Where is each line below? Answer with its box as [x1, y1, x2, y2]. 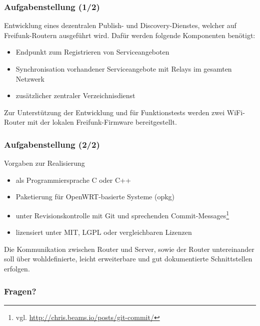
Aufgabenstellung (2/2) [4, 138, 100, 150]
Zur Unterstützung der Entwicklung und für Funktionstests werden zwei [4, 107, 225, 117]
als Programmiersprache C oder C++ [15, 174, 131, 185]
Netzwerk [15, 73, 44, 84]
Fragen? [4, 284, 36, 297]
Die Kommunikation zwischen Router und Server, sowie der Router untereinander [4, 243, 254, 254]
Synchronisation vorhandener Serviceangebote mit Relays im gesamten [15, 64, 232, 74]
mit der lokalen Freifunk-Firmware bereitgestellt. [27, 117, 177, 127]
